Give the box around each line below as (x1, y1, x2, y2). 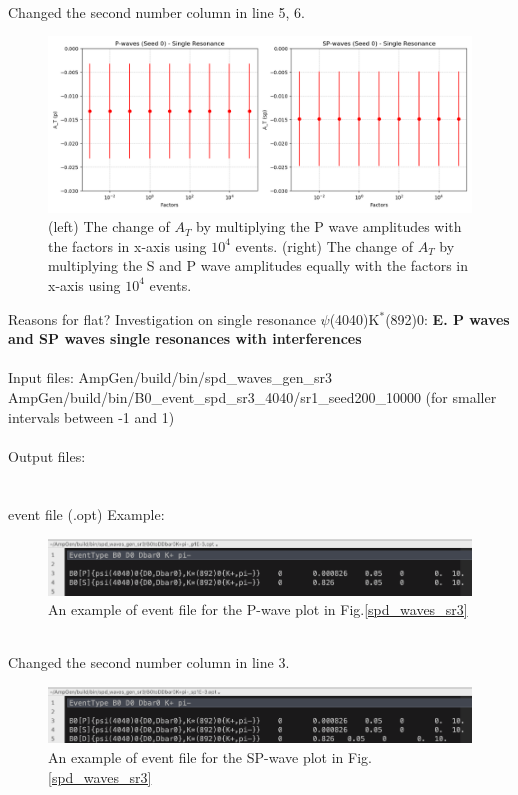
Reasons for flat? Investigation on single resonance (8, 308, 316, 329)
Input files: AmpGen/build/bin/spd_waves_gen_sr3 (8, 367, 333, 388)
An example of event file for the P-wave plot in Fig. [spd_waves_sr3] (48, 599, 468, 620)
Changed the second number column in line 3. (8, 652, 290, 673)
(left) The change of (48, 216, 170, 237)
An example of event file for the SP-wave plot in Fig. (48, 746, 372, 767)
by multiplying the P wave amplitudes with (196, 216, 462, 237)
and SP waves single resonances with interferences (8, 328, 362, 349)
